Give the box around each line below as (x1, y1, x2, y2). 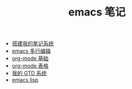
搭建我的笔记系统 (11, 40, 54, 47)
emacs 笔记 (68, 5, 126, 19)
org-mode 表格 (11, 62, 49, 69)
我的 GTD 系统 (11, 69, 47, 77)
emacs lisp (11, 77, 39, 84)
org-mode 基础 (11, 55, 49, 62)
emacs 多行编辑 (11, 47, 51, 55)
